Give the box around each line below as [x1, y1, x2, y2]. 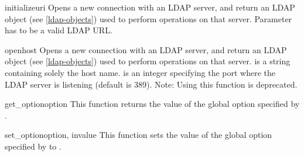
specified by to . [5, 140, 62, 152]
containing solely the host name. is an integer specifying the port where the [5, 66, 276, 78]
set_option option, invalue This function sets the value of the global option [5, 129, 272, 141]
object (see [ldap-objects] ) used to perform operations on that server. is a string [5, 55, 291, 67]
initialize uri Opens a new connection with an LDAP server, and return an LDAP [5, 1, 295, 13]
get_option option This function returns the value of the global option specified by [5, 98, 300, 110]
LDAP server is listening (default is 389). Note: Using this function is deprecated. [5, 78, 298, 90]
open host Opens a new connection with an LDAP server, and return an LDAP [5, 43, 287, 56]
